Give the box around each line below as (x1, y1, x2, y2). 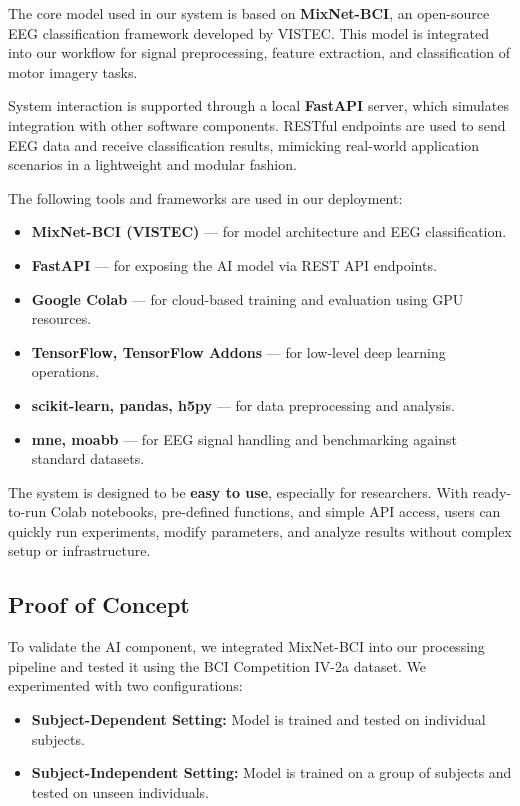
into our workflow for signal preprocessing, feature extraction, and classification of (8, 42, 510, 63)
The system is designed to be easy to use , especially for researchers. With (8, 481, 468, 502)
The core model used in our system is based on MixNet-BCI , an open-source (8, 3, 490, 23)
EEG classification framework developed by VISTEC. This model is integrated (8, 22, 489, 43)
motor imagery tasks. (8, 61, 138, 82)
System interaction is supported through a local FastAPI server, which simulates (8, 95, 509, 116)
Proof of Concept (8, 589, 190, 620)
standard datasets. (31, 448, 145, 469)
